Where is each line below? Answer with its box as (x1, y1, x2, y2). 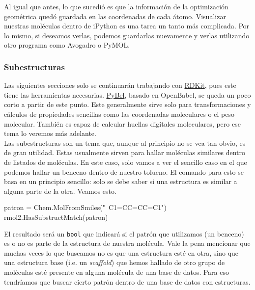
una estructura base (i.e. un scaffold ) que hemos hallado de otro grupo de (4, 257, 225, 267)
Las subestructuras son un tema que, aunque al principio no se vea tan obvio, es (4, 137, 246, 148)
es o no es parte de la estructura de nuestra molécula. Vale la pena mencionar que (4, 238, 251, 248)
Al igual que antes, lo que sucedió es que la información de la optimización (4, 1, 228, 11)
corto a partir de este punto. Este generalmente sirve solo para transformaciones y (4, 99, 251, 109)
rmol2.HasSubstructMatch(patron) (4, 211, 108, 222)
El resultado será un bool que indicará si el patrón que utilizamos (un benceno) (4, 228, 244, 238)
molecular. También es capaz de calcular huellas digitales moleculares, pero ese (4, 118, 241, 129)
